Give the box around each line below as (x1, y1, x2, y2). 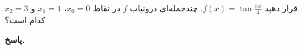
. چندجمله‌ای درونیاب (130, 2, 203, 14)
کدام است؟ (5, 13, 46, 26)
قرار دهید (264, 2, 298, 14)
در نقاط (93, 2, 120, 14)
